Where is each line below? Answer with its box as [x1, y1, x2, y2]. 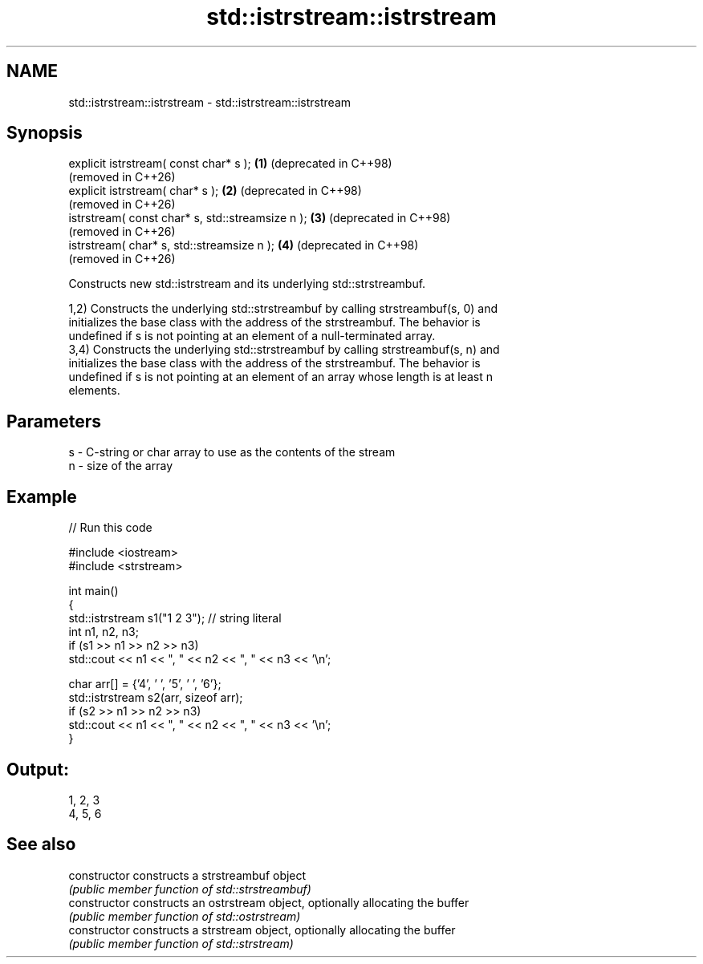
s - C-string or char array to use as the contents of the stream [68, 445, 396, 460]
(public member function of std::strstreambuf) [68, 881, 311, 896]
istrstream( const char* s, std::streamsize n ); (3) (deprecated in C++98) [68, 211, 451, 225]
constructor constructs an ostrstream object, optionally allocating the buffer [68, 895, 469, 909]
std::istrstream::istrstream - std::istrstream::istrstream [68, 95, 351, 109]
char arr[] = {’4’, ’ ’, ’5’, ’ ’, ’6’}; [68, 677, 221, 691]
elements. [68, 383, 120, 398]
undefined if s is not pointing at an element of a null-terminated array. [68, 329, 436, 343]
